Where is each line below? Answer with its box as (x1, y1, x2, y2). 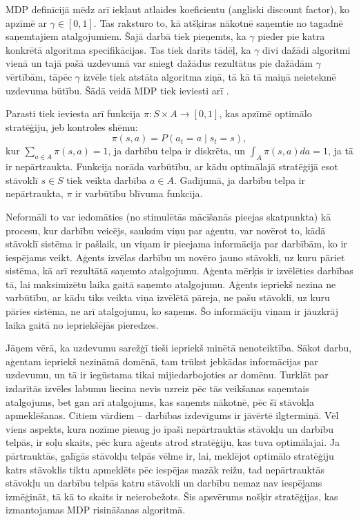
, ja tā (327, 143, 353, 158)
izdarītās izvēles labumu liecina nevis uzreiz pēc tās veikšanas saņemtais (6, 381, 309, 396)
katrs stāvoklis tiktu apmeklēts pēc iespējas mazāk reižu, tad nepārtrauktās (6, 462, 324, 476)
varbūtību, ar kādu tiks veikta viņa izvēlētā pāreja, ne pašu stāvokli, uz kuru (6, 290, 330, 305)
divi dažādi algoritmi (262, 42, 351, 57)
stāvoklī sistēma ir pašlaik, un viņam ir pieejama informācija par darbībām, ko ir (6, 236, 347, 251)
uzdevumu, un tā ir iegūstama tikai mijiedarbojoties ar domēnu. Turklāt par (6, 367, 329, 382)
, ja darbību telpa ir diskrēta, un (108, 143, 246, 158)
